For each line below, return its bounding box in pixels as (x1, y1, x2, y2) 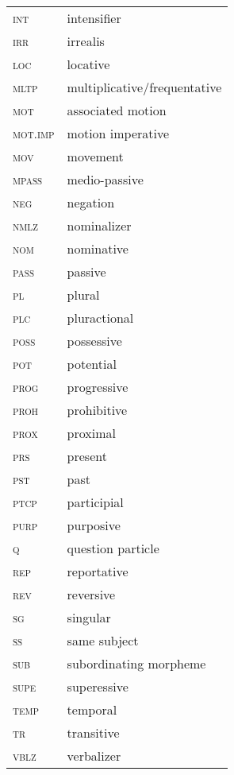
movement (67, 147, 124, 165)
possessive (67, 331, 122, 350)
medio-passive (67, 170, 144, 188)
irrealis (67, 32, 105, 50)
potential (67, 355, 117, 373)
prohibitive (67, 401, 128, 419)
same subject (67, 631, 139, 649)
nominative (67, 239, 129, 258)
